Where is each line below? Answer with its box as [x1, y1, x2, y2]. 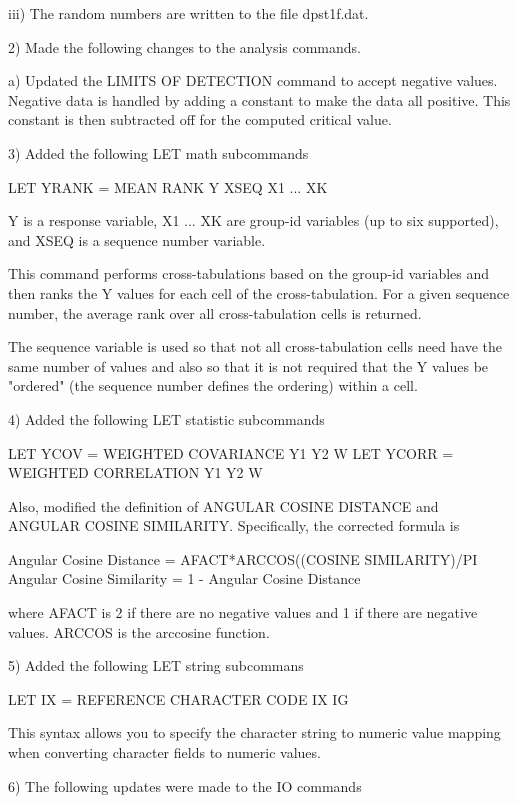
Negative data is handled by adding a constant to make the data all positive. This [8, 89, 511, 110]
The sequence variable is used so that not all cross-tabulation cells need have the [8, 336, 503, 357]
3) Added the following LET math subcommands [8, 142, 309, 163]
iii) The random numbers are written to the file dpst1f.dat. [8, 3, 369, 23]
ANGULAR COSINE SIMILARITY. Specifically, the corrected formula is [8, 515, 460, 536]
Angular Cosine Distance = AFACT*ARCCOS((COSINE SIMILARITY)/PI [8, 548, 478, 569]
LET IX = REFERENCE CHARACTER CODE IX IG [8, 688, 349, 709]
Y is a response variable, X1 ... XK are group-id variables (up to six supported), [8, 210, 499, 231]
